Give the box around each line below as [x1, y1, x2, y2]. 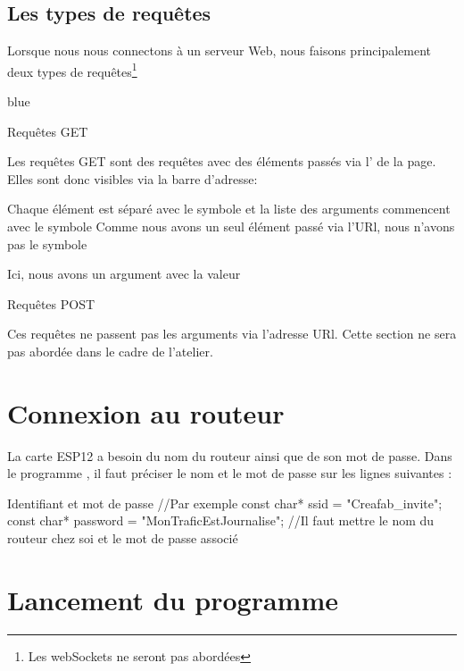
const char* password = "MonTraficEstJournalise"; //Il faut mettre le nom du [7, 511, 435, 530]
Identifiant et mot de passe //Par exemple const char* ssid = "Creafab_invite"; [7, 493, 443, 512]
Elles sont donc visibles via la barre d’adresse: [7, 169, 258, 188]
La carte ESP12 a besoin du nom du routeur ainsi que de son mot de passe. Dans [7, 446, 452, 465]
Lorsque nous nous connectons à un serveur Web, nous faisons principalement [7, 41, 432, 60]
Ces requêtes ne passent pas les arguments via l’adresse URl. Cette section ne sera [7, 324, 457, 343]
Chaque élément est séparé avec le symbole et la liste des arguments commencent [7, 199, 451, 218]
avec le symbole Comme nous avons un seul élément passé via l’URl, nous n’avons [7, 217, 455, 236]
